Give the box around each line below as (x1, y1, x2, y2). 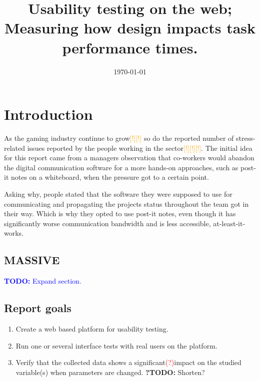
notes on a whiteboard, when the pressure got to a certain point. (10, 172, 209, 182)
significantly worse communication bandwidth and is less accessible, (4, 218, 211, 228)
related (4, 142, 25, 153)
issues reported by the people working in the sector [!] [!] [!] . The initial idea (27, 142, 252, 153)
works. (4, 228, 24, 238)
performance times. (62, 37, 198, 57)
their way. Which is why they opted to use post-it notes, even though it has (4, 208, 236, 219)
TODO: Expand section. (4, 276, 81, 286)
